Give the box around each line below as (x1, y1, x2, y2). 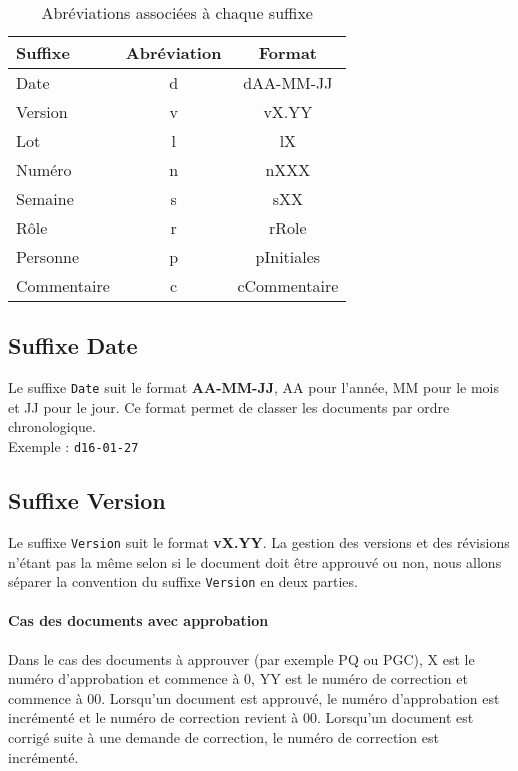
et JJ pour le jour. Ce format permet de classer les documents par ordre (8, 396, 450, 417)
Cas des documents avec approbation (8, 610, 269, 631)
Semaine (16, 187, 74, 210)
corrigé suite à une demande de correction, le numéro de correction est (8, 726, 439, 747)
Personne (16, 245, 80, 268)
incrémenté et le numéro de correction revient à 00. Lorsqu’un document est (8, 707, 474, 728)
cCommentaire (237, 274, 339, 297)
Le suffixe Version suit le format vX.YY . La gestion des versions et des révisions (8, 531, 510, 552)
